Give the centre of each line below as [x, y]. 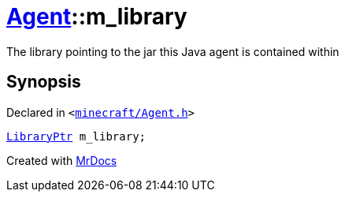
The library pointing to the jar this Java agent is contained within [173, 51]
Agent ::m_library [97, 17]
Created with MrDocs [62, 160]
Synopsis [44, 82]
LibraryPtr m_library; [76, 136]
